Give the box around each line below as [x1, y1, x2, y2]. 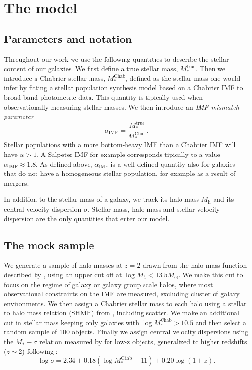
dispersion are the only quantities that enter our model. [4, 213, 170, 223]
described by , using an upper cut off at [4, 269, 122, 279]
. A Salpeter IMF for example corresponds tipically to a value [36, 149, 220, 159]
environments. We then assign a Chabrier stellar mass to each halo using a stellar [4, 298, 247, 308]
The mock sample [4, 237, 94, 252]
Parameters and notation [4, 31, 132, 46]
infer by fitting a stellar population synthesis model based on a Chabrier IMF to [4, 82, 243, 93]
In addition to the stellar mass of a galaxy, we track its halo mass [4, 194, 199, 204]
